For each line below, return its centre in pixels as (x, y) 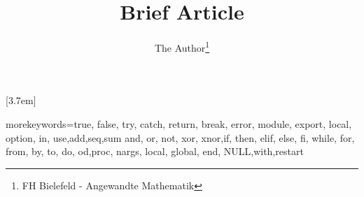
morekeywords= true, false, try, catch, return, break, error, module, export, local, (179, 123)
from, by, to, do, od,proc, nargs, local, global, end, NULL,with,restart (155, 151)
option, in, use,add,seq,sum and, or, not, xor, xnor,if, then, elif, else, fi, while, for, (180, 137)
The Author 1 (182, 46)
